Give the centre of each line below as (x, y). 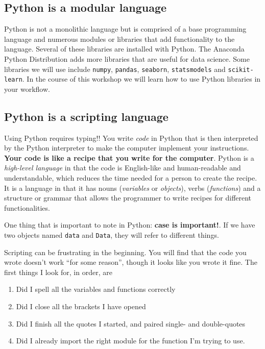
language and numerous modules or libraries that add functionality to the (119, 39)
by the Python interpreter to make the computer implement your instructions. (127, 148)
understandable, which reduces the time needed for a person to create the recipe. (131, 178)
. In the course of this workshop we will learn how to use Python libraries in (141, 79)
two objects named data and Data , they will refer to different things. (112, 235)
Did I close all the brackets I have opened (81, 306)
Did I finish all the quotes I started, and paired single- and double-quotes (131, 323)
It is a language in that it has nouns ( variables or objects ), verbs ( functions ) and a (132, 188)
